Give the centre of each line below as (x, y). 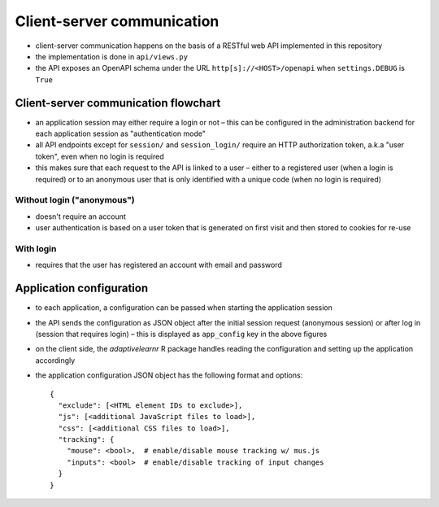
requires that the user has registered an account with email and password (159, 265)
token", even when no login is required (100, 156)
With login (36, 248)
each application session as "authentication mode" (121, 133)
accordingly (55, 360)
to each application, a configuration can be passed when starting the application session (184, 308)
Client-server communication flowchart (118, 103)
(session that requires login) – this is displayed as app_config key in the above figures (181, 334)
